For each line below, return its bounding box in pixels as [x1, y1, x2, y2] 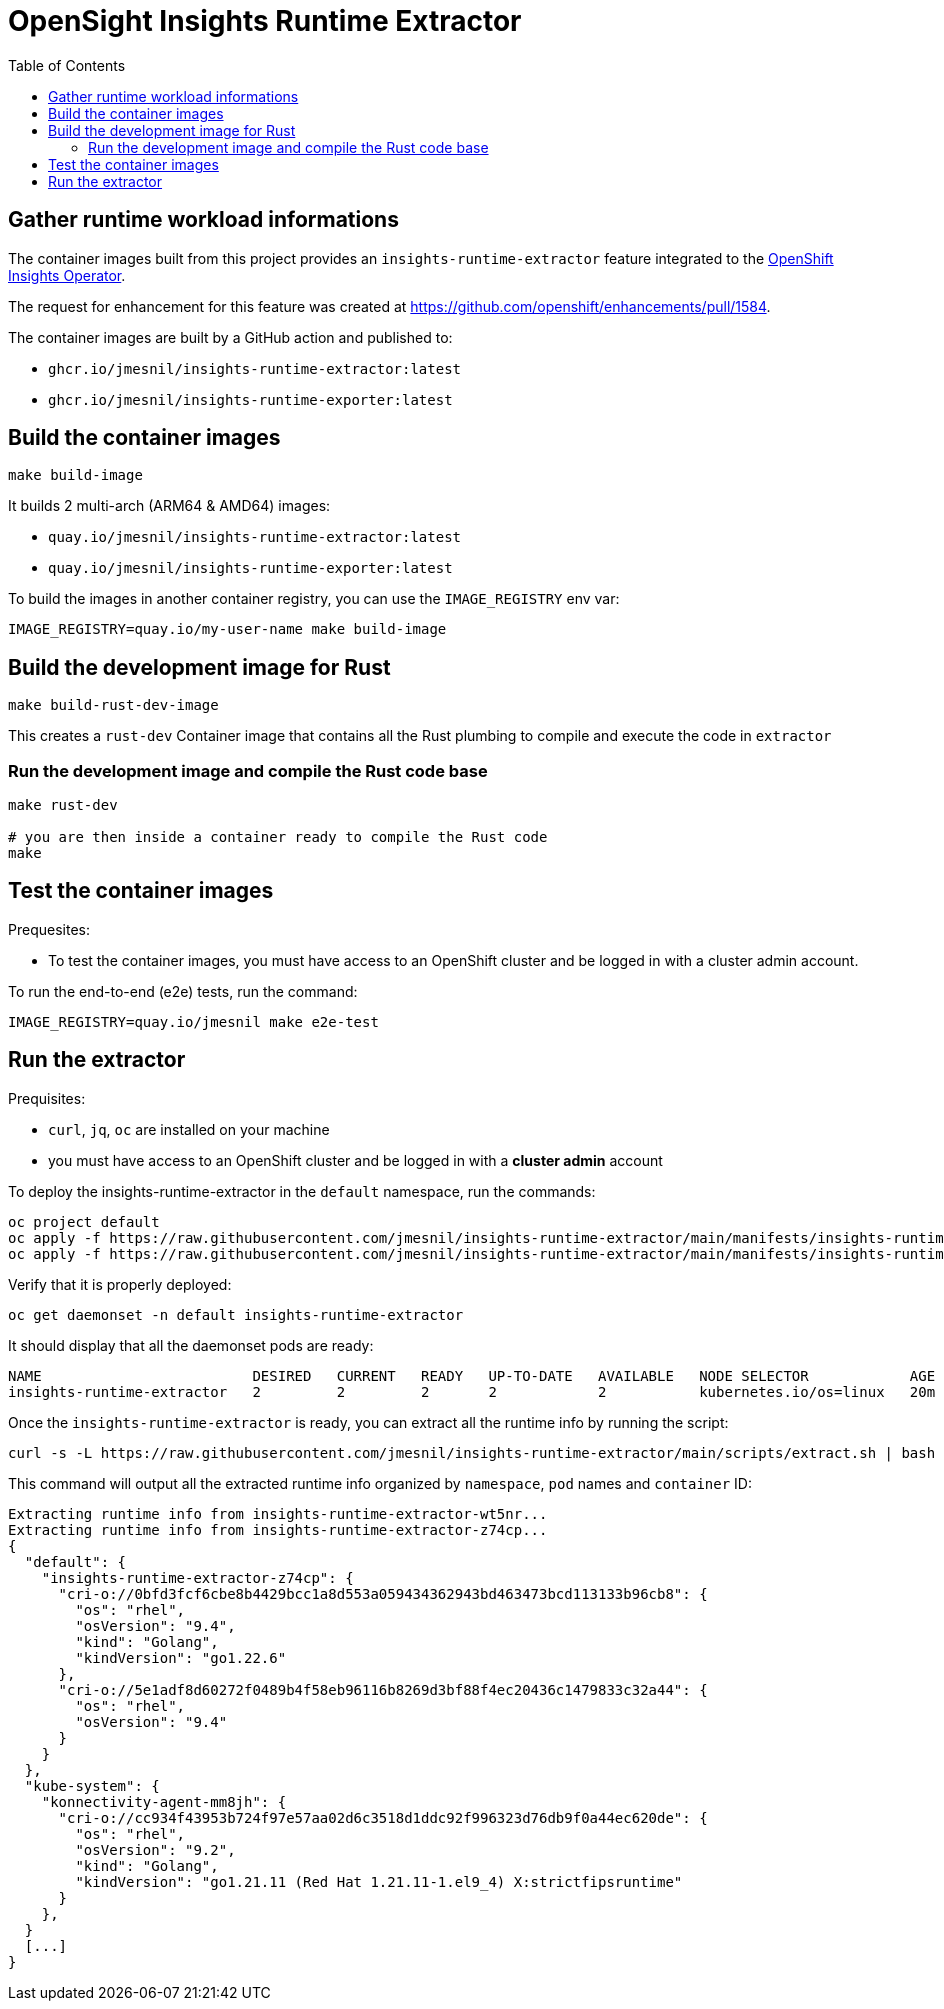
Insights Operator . [8, 266, 126, 284]
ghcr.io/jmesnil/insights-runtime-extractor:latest [48, 360, 462, 377]
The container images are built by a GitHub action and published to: [8, 328, 453, 346]
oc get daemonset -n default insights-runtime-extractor [8, 1306, 464, 1323]
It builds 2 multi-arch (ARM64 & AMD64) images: [8, 497, 331, 515]
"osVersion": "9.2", [75, 1841, 236, 1858]
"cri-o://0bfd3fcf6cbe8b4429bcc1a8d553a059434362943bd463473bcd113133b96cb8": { [58, 1585, 708, 1602]
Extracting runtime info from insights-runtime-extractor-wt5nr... [8, 1505, 548, 1522]
